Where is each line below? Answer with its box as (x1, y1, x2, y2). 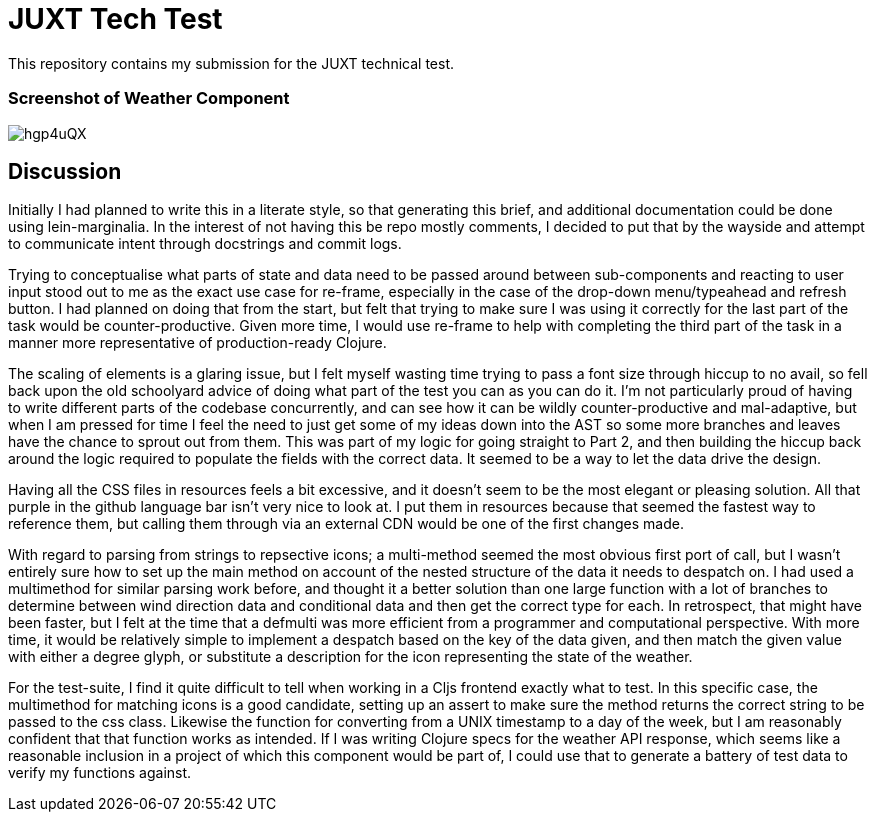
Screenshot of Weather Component (8, 88, 290, 109)
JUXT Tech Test (8, 2, 223, 36)
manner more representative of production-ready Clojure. (8, 334, 387, 352)
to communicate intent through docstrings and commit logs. (8, 235, 402, 253)
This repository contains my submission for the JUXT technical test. (8, 54, 454, 72)
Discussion (8, 158, 122, 184)
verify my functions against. (8, 764, 192, 782)
